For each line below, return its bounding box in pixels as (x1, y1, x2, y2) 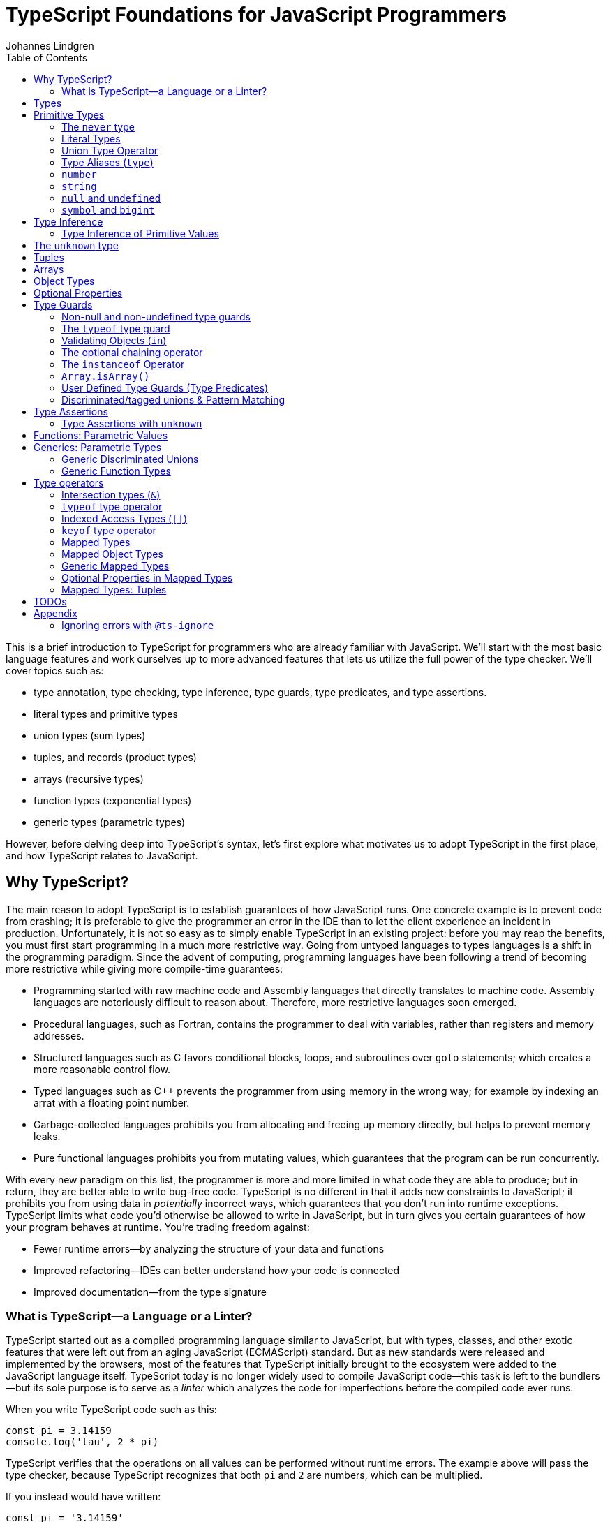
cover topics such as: (6, 664, 104, 677)
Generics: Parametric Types (34, 441, 162, 453)
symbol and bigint (61, 203, 155, 216)
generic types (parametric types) (34, 815, 186, 828)
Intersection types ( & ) (61, 488, 161, 501)
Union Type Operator (61, 144, 158, 156)
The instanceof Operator (61, 357, 185, 370)
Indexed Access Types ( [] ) (61, 512, 188, 524)
